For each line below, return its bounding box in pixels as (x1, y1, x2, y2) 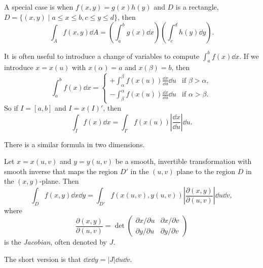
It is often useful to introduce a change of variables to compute (4, 50, 200, 61)
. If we (239, 50, 259, 61)
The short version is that (4, 253, 81, 264)
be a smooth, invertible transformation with (115, 156, 252, 166)
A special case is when (4, 2, 73, 12)
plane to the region (176, 165, 236, 176)
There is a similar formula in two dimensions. (4, 139, 145, 149)
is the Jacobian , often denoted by (4, 237, 107, 247)
